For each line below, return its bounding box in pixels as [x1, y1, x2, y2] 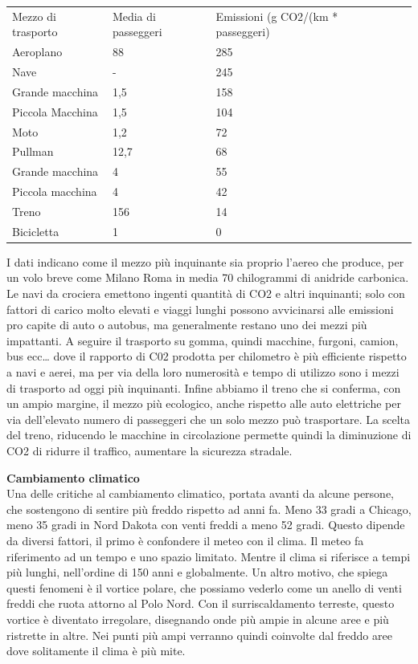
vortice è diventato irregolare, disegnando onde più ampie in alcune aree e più [6, 610, 389, 627]
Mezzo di [12, 7, 56, 24]
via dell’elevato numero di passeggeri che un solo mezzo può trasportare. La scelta [6, 410, 410, 427]
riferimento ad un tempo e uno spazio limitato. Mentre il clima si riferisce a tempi [6, 548, 411, 564]
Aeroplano [12, 43, 63, 60]
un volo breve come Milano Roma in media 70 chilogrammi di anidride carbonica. [6, 269, 409, 286]
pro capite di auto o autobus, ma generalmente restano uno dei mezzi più [6, 316, 367, 333]
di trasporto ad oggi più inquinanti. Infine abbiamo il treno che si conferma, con [6, 379, 401, 396]
